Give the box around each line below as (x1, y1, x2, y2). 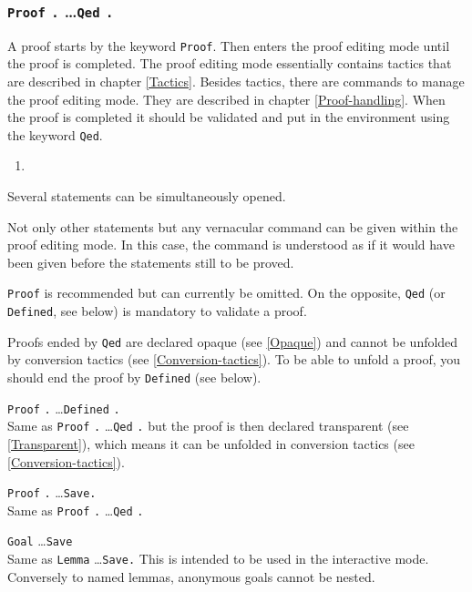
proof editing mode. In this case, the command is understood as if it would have (7, 235, 455, 254)
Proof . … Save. (7, 483, 97, 502)
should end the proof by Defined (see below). (7, 368, 262, 386)
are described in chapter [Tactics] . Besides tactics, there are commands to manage (7, 72, 465, 91)
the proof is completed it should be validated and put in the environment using (7, 107, 450, 127)
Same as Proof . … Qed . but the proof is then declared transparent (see (7, 416, 409, 435)
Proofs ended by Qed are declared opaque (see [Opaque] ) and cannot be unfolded (7, 332, 458, 351)
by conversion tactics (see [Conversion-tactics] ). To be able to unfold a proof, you (7, 350, 461, 369)
